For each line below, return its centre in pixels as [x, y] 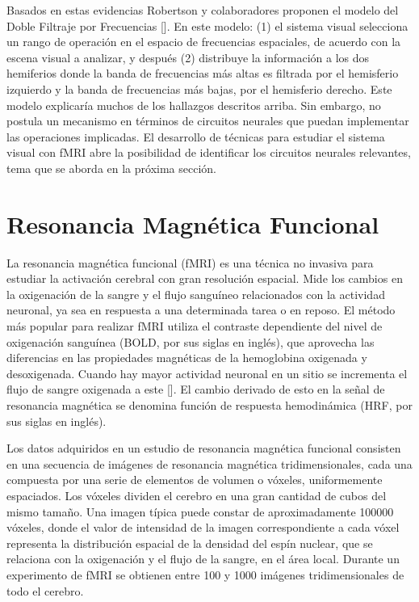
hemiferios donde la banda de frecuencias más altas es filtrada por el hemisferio [203, 73]
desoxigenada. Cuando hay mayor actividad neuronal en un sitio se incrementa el [207, 373]
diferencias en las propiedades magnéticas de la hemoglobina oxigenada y [187, 358]
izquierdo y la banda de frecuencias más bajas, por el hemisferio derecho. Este [199, 88]
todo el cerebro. [45, 590]
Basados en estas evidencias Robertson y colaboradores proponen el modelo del [203, 10]
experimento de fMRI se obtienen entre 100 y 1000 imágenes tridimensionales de [205, 574]
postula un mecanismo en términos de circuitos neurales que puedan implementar [208, 121]
